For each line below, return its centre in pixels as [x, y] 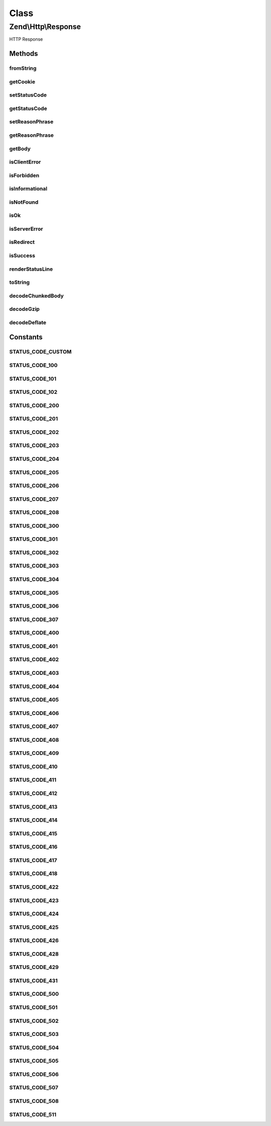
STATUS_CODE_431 [33, 981]
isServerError [26, 229]
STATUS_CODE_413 [33, 807]
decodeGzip [25, 309]
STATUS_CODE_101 [33, 379]
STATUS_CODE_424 [34, 914]
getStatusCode [28, 108]
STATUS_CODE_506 [34, 1074]
